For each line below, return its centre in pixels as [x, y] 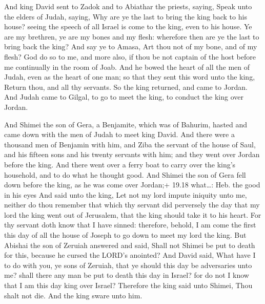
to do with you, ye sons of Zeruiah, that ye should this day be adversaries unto [128, 265]
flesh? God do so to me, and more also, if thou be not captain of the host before [130, 56]
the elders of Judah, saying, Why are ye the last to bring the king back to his [126, 16]
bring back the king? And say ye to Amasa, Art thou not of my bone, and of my [131, 46]
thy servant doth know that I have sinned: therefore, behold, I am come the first [130, 225]
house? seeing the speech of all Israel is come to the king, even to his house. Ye [128, 26]
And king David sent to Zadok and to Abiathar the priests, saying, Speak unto [128, 6]
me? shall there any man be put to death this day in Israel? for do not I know [127, 275]
